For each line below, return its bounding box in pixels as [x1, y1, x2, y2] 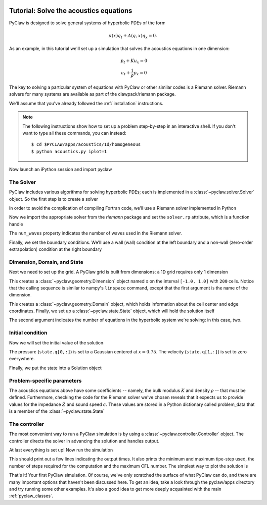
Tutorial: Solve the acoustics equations [9, 6, 133, 15]
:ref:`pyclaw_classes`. [9, 493, 54, 499]
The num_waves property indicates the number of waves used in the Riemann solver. [9, 230, 182, 236]
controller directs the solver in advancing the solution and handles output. [9, 438, 160, 444]
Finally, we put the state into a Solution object [9, 365, 102, 371]
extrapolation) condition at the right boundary [9, 246, 102, 252]
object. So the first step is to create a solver [9, 196, 98, 202]
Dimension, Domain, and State [9, 258, 84, 265]
